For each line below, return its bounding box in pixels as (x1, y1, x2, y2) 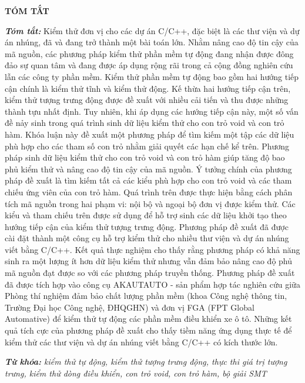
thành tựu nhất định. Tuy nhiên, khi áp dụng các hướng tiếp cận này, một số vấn (5, 105, 299, 117)
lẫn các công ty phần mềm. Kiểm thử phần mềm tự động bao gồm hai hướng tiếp (5, 70, 299, 82)
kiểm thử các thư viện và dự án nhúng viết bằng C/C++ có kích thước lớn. (5, 335, 278, 348)
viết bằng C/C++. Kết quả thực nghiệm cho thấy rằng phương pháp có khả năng (5, 243, 300, 255)
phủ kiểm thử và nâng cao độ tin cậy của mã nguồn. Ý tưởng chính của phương (5, 162, 292, 175)
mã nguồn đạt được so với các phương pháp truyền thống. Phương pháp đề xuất (5, 267, 295, 279)
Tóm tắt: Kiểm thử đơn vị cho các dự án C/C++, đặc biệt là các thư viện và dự (5, 24, 300, 36)
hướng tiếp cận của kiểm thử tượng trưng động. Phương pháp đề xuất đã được (5, 220, 289, 232)
